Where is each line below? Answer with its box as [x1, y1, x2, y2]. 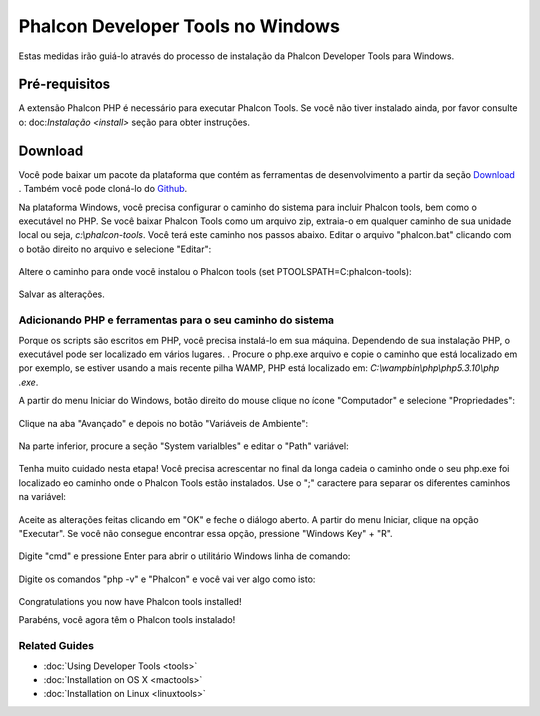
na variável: [18, 491, 67, 503]
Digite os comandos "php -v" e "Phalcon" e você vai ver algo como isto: [18, 573, 316, 585]
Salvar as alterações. [18, 288, 105, 300]
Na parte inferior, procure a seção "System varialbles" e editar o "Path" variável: [18, 440, 349, 452]
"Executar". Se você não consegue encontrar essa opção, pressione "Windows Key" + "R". [18, 527, 394, 539]
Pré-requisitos [18, 76, 111, 93]
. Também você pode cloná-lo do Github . [18, 183, 188, 195]
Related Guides [18, 639, 95, 653]
